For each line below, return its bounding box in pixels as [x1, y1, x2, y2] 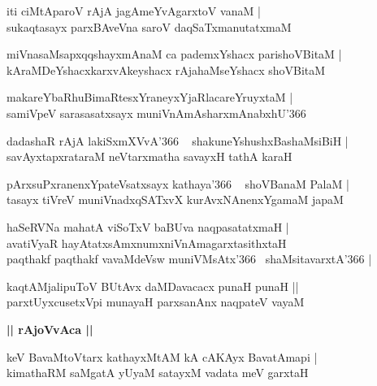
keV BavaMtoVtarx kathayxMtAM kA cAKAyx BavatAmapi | [6, 348, 318, 365]
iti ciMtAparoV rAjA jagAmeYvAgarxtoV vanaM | [6, 2, 261, 19]
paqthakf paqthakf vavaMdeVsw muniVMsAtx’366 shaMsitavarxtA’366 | [6, 250, 372, 267]
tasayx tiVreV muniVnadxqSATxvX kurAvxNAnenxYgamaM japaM [6, 191, 344, 208]
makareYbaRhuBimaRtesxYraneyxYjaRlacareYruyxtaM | [6, 89, 293, 106]
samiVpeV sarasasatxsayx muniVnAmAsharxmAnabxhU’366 [6, 104, 306, 121]
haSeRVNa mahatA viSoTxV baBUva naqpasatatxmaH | [6, 218, 289, 235]
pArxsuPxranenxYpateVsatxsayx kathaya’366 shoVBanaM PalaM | [6, 175, 349, 192]
